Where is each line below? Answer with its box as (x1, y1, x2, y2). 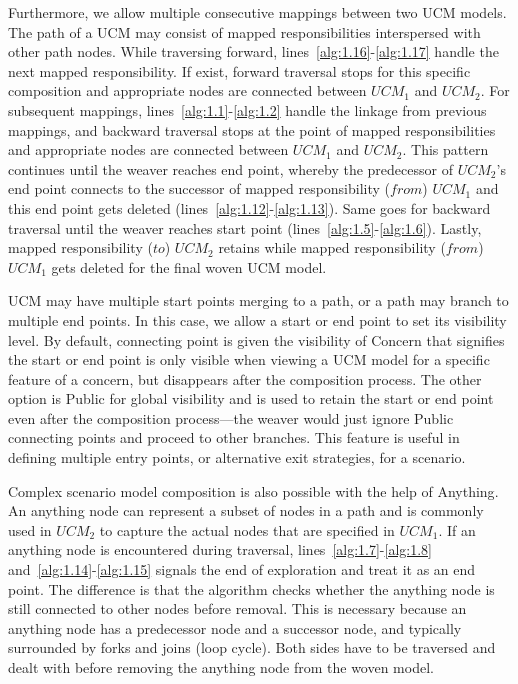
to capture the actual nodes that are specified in (99, 519, 395, 540)
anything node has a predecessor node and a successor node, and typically (8, 617, 462, 638)
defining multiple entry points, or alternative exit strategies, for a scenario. (8, 447, 466, 468)
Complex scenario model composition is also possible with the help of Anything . (8, 480, 499, 501)
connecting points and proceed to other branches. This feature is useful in (8, 427, 460, 448)
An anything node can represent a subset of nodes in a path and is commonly (8, 500, 484, 521)
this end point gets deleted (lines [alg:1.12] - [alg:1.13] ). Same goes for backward (8, 197, 491, 218)
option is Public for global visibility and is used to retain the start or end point (8, 388, 494, 409)
